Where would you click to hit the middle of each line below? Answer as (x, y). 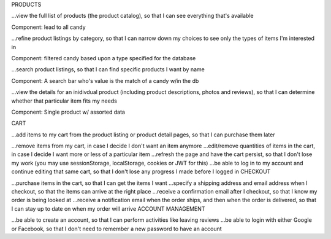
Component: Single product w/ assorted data (68, 112)
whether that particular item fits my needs (64, 101)
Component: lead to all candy (48, 27)
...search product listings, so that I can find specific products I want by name (108, 69)
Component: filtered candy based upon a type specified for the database (104, 58)
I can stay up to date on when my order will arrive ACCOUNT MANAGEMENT (108, 208)
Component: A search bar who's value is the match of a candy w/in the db (105, 80)
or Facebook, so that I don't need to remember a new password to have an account (116, 229)
